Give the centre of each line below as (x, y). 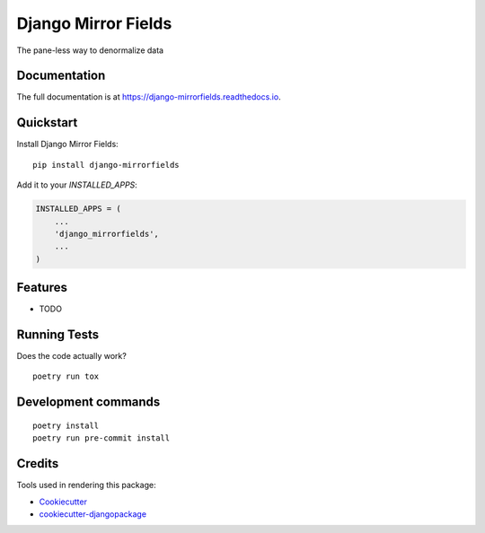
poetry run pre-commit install (101, 438)
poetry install (66, 425)
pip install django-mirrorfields (106, 165)
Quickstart (47, 122)
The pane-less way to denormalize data (90, 50)
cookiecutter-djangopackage (93, 514)
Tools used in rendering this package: (86, 485)
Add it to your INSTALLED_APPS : (77, 185)
